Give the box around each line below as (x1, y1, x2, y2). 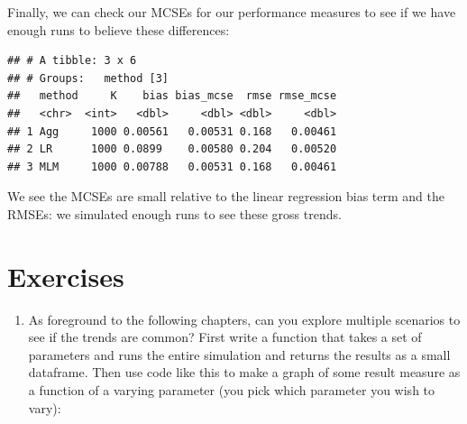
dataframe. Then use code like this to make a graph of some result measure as (28, 363, 461, 382)
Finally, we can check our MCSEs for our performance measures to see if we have (7, 3, 456, 21)
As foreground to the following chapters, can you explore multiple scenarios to (28, 309, 461, 328)
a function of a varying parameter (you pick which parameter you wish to (28, 381, 435, 400)
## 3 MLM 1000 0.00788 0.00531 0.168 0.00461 (7, 160, 337, 173)
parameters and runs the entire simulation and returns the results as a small (28, 345, 451, 364)
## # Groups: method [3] (7, 71, 169, 85)
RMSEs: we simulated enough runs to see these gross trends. (7, 204, 342, 223)
